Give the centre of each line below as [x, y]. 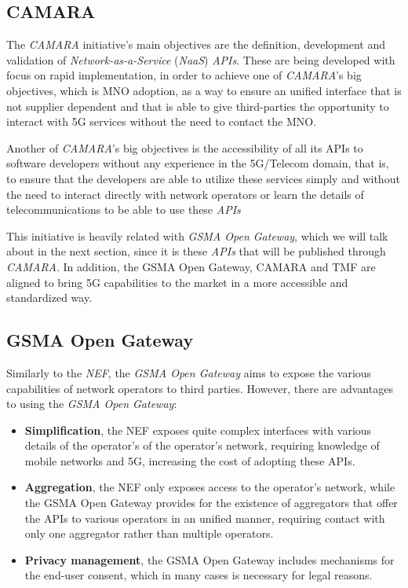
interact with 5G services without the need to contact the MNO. [162, 121]
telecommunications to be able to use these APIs [124, 209]
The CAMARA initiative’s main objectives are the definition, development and [196, 44]
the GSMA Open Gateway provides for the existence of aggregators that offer [211, 503]
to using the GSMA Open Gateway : [92, 404]
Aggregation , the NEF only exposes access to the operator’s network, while [210, 487]
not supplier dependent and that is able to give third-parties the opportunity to [198, 106]
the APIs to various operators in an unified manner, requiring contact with [205, 518]
